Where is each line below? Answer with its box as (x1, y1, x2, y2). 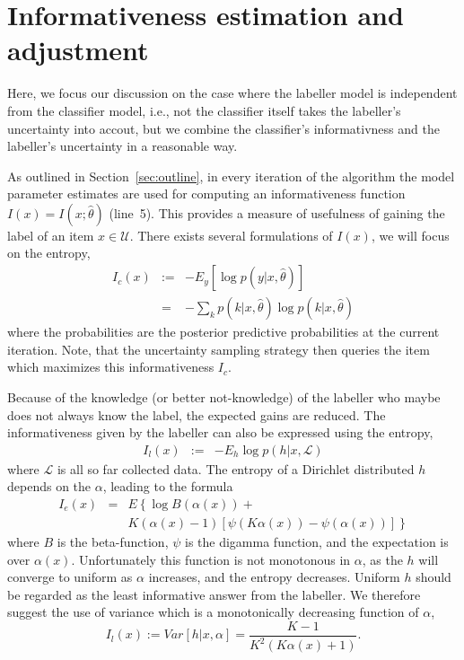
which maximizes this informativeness (7, 357, 214, 376)
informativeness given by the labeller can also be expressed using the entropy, (7, 423, 433, 442)
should (416, 568, 451, 586)
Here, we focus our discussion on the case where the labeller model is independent (7, 84, 458, 102)
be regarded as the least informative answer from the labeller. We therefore (7, 585, 421, 603)
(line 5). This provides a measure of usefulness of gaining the (109, 203, 445, 222)
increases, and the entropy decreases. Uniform (148, 568, 400, 586)
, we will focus (371, 225, 450, 244)
